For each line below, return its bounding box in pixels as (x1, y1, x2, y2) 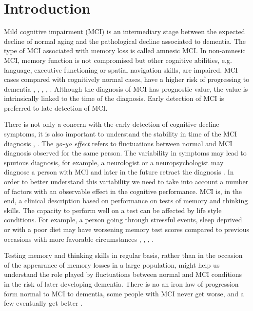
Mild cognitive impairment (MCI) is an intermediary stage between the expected (4, 26, 245, 37)
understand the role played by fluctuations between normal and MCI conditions (4, 269, 242, 279)
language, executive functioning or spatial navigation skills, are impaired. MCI (4, 64, 238, 75)
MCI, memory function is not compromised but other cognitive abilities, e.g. (4, 55, 232, 65)
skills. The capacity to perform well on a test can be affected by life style (4, 205, 222, 215)
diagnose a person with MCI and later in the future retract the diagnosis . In (4, 167, 234, 177)
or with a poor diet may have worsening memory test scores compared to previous (4, 224, 250, 234)
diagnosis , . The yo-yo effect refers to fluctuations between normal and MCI (4, 138, 233, 148)
